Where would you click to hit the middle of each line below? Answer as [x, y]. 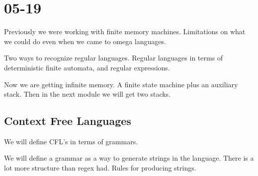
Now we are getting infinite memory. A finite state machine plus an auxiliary [121, 84]
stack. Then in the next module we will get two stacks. [87, 94]
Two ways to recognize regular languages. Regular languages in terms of [114, 58]
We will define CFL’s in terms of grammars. [71, 141]
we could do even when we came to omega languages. [85, 41]
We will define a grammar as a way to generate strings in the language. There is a [129, 158]
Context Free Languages [68, 121]
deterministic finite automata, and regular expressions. [87, 67]
